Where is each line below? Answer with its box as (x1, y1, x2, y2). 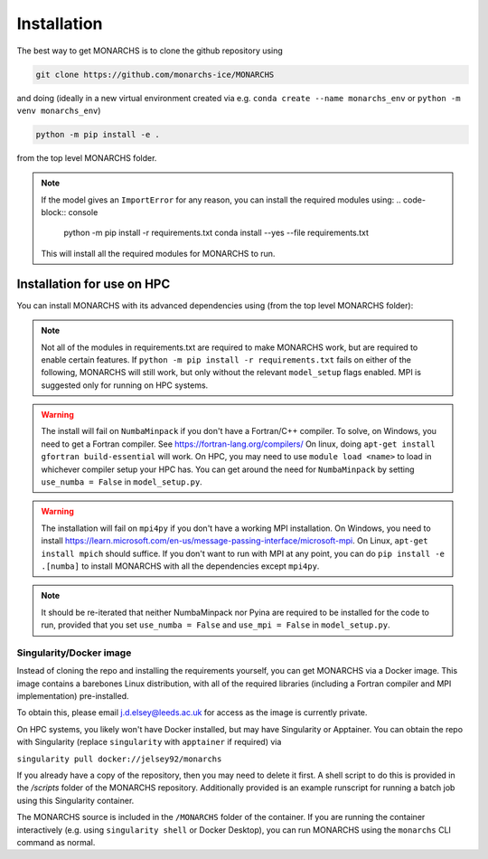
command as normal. (16, 836, 96, 847)
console (68, 207, 99, 218)
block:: (41, 207, 67, 218)
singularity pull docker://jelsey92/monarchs (16, 753, 222, 764)
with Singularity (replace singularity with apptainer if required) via (16, 737, 282, 748)
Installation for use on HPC (16, 276, 171, 291)
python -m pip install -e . (35, 129, 160, 139)
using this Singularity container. (16, 795, 135, 806)
